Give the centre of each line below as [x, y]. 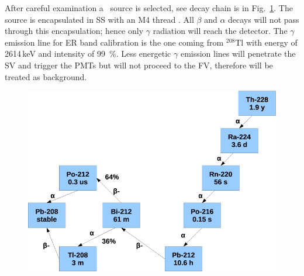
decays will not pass [264, 19]
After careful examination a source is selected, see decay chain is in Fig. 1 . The [149, 8]
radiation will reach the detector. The [220, 31]
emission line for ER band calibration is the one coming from [114, 42]
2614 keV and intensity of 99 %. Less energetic [88, 54]
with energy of [272, 42]
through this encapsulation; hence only [74, 31]
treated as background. [46, 76]
